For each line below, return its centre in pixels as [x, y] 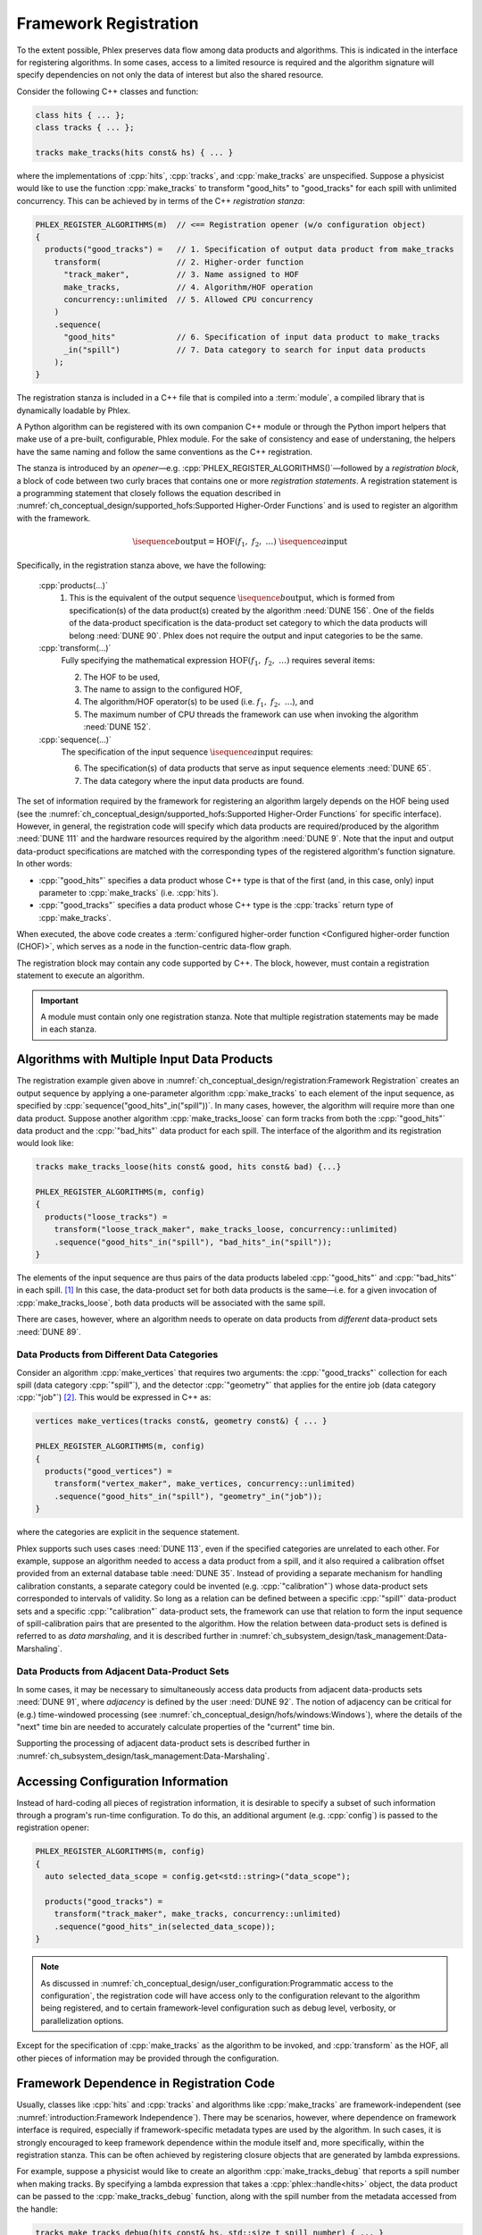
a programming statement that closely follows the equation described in [149, 493]
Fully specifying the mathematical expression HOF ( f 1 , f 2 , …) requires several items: [218, 662]
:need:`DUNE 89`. [49, 1331]
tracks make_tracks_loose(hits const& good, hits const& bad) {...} [188, 1167]
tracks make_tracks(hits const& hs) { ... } [134, 152]
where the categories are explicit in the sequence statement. [128, 1532]
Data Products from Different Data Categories [117, 1354]
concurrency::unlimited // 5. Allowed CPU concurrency [188, 299]
